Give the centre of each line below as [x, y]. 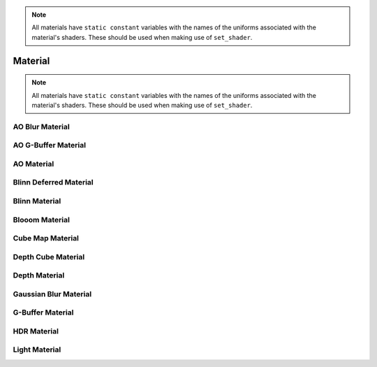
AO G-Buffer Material [50, 145]
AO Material [34, 164]
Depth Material [39, 275]
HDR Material [36, 331]
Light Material [37, 350]
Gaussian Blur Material [52, 294]
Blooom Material [41, 220]
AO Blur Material [41, 127]
